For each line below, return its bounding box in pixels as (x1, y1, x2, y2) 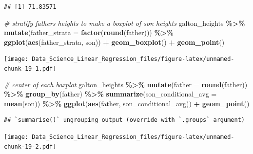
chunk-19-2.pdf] (4, 143, 57, 150)
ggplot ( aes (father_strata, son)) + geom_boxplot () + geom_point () (4, 37, 225, 47)
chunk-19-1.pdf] (4, 65, 57, 73)
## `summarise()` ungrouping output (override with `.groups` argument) (4, 116, 245, 124)
